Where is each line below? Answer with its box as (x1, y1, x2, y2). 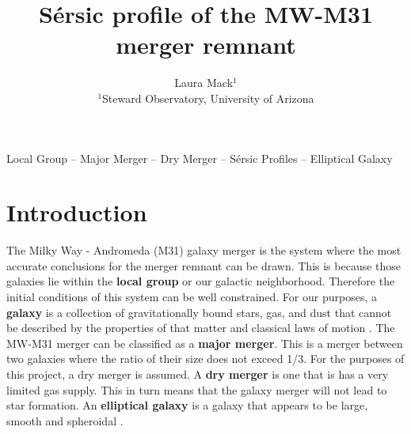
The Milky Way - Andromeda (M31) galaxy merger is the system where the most (6, 242, 401, 259)
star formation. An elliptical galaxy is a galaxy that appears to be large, (6, 397, 368, 413)
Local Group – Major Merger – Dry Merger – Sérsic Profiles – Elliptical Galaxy (6, 149, 393, 166)
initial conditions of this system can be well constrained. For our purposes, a (6, 289, 377, 304)
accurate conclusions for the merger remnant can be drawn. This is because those (6, 257, 401, 274)
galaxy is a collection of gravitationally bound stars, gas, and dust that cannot (6, 304, 392, 320)
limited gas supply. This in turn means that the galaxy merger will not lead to (6, 381, 387, 398)
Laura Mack (174, 74, 234, 91)
